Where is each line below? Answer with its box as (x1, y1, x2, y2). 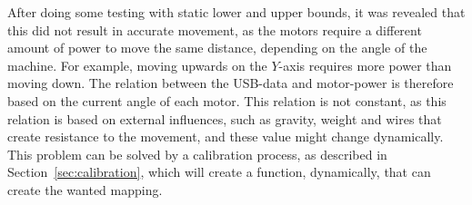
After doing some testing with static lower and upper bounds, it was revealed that (7, 3, 466, 21)
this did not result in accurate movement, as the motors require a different (7, 20, 422, 39)
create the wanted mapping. (7, 180, 163, 199)
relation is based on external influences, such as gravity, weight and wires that (7, 109, 442, 128)
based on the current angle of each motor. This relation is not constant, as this (7, 91, 447, 110)
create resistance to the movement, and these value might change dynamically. (7, 127, 444, 146)
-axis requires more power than (278, 55, 452, 74)
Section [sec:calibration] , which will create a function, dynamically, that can (7, 162, 431, 181)
